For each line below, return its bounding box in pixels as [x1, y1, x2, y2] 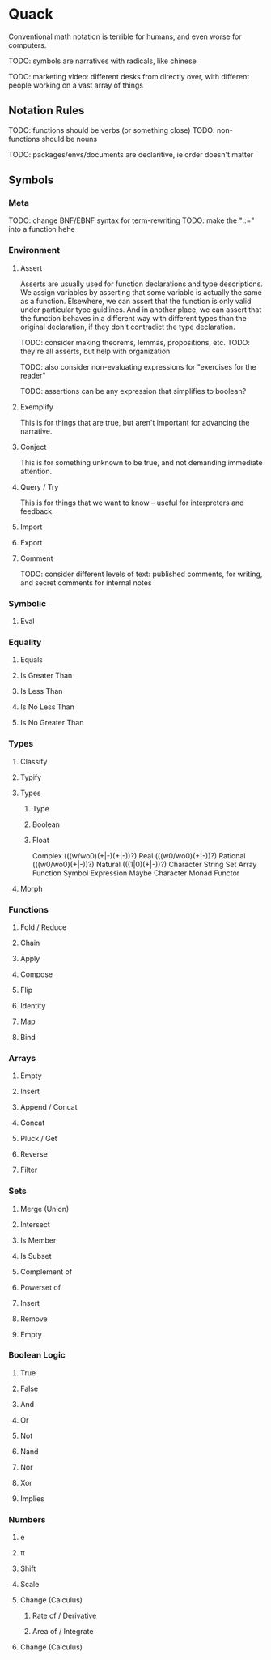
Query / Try [19, 481, 59, 491]
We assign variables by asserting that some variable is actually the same [19, 287, 263, 297]
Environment [8, 245, 61, 256]
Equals [19, 655, 43, 665]
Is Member [19, 1235, 57, 1245]
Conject [19, 442, 47, 451]
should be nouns [41, 134, 98, 143]
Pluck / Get [19, 1134, 58, 1144]
